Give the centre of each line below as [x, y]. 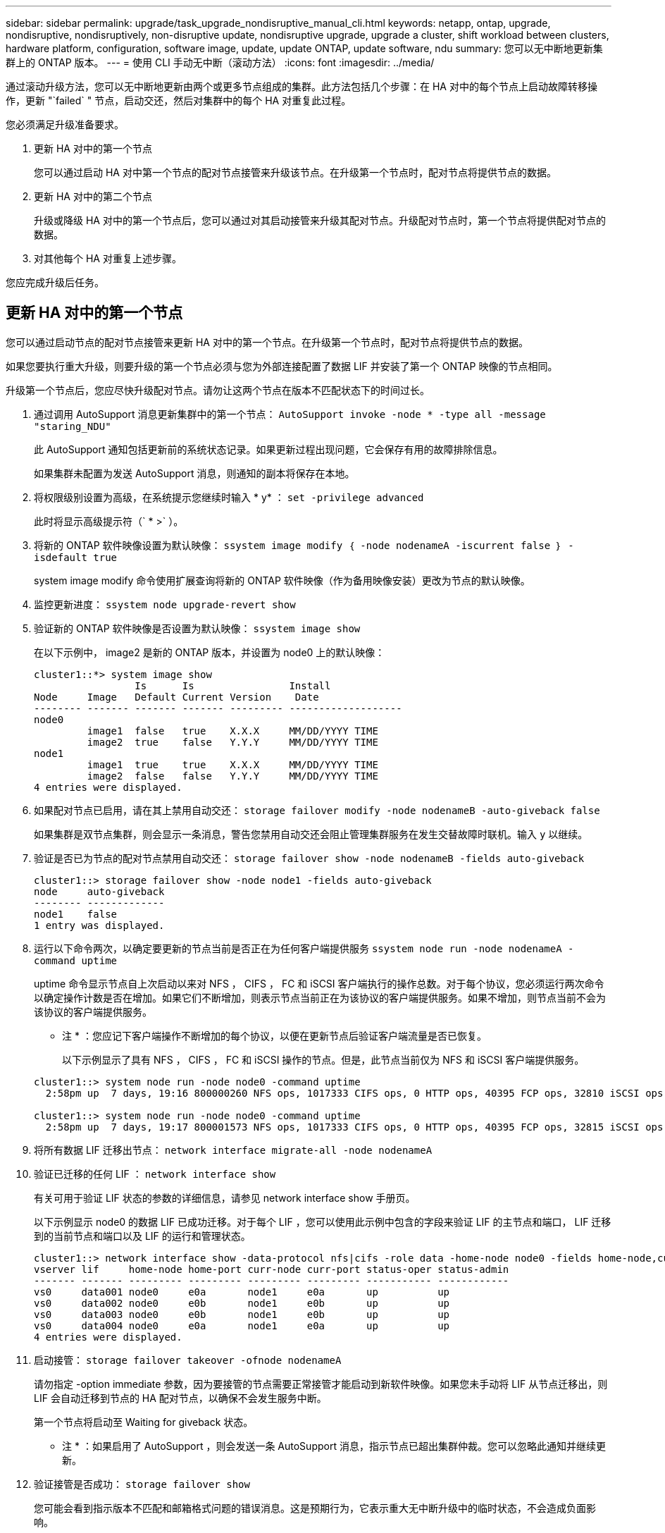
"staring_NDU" [73, 426]
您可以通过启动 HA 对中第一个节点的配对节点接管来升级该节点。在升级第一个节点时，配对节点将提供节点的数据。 [295, 172]
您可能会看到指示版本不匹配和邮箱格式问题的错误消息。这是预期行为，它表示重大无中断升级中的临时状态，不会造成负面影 [315, 1508]
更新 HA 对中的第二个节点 [93, 196]
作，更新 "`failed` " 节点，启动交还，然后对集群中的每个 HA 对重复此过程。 [179, 100]
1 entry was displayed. [99, 925]
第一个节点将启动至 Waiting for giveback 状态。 [144, 1422]
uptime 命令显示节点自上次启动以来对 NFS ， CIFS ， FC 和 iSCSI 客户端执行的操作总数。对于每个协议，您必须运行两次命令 [319, 983]
